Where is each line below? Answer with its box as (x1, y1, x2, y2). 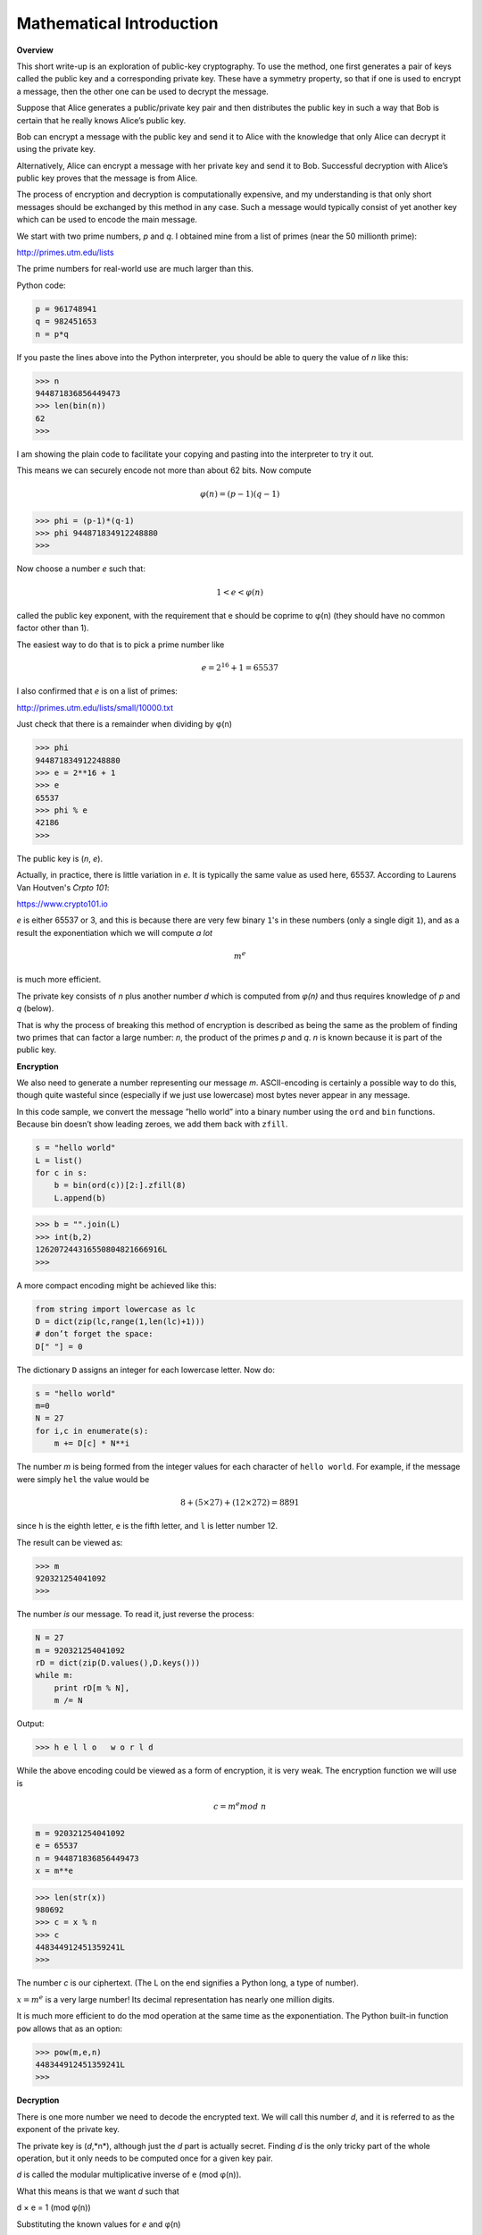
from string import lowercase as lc (35, 1303, 196, 1314)
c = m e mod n (212, 1800, 267, 1811)
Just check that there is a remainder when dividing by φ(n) (16, 719, 232, 730)
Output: (16, 1718, 45, 1729)
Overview (16, 45, 54, 55)
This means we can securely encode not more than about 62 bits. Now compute (16, 465, 312, 476)
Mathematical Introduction (16, 13, 219, 33)
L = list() (35, 1155, 83, 1166)
